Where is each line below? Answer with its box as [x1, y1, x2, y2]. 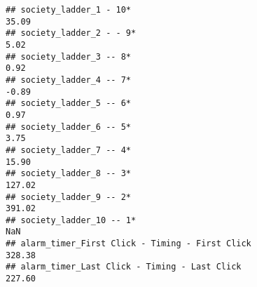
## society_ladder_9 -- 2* [6, 192, 131, 202]
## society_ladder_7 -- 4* [6, 145, 131, 155]
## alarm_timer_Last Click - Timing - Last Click [6, 262, 242, 272]
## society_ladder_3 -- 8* [6, 51, 131, 62]
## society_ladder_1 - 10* [6, 5, 131, 15]
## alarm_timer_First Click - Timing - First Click [6, 239, 251, 249]
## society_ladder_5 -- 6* [6, 98, 131, 109]
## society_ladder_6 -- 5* [6, 121, 131, 132]
